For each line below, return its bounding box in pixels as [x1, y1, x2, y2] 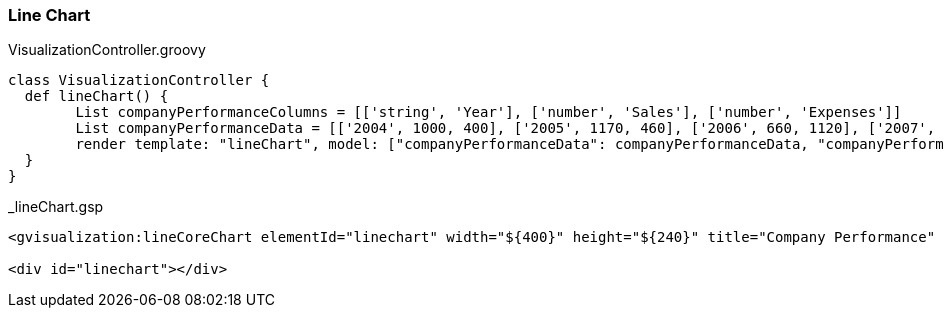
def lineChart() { [24, 88, 169, 105]
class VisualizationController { [8, 72, 270, 89]
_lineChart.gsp [8, 198, 104, 216]
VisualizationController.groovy [8, 41, 206, 59]
